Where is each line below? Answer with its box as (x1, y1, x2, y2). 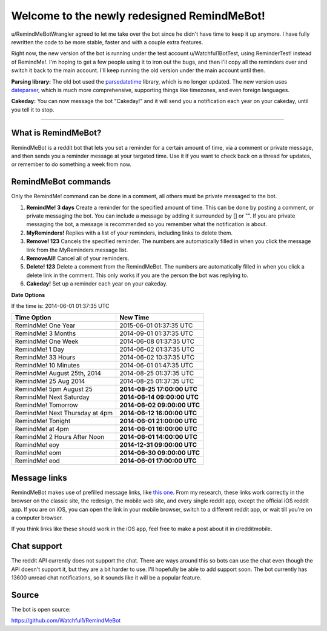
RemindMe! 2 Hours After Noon (15, 433, 105, 441)
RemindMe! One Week (15, 337, 79, 346)
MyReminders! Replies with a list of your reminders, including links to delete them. (26, 229, 233, 236)
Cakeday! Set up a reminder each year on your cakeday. (26, 280, 168, 287)
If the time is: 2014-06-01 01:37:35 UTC (11, 302, 110, 309)
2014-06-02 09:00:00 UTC (119, 401, 200, 409)
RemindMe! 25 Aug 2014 (15, 377, 85, 386)
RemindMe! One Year (15, 321, 76, 330)
